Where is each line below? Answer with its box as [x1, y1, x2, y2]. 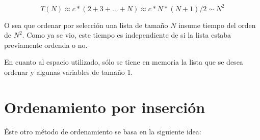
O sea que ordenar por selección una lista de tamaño [4, 19, 168, 30]
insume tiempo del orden [178, 19, 256, 30]
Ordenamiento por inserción [4, 96, 205, 117]
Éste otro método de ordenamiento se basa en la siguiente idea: [4, 126, 201, 136]
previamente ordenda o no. [4, 39, 88, 50]
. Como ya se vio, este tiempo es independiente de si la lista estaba [22, 30, 231, 40]
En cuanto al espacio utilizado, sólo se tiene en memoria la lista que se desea [4, 57, 243, 67]
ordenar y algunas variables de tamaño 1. [4, 66, 133, 77]
